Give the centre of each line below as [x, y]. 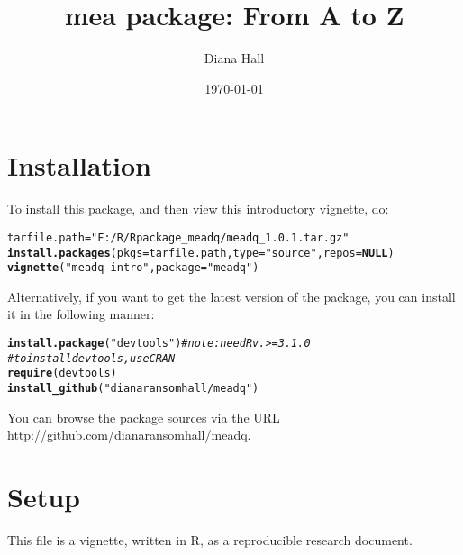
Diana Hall [234, 58]
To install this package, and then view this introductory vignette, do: [198, 209]
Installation [79, 165]
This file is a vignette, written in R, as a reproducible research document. [210, 539]
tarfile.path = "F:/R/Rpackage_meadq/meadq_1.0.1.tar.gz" [178, 237]
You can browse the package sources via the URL [144, 417]
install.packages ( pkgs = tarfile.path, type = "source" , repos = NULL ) [201, 253]
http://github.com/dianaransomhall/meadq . [129, 435]
